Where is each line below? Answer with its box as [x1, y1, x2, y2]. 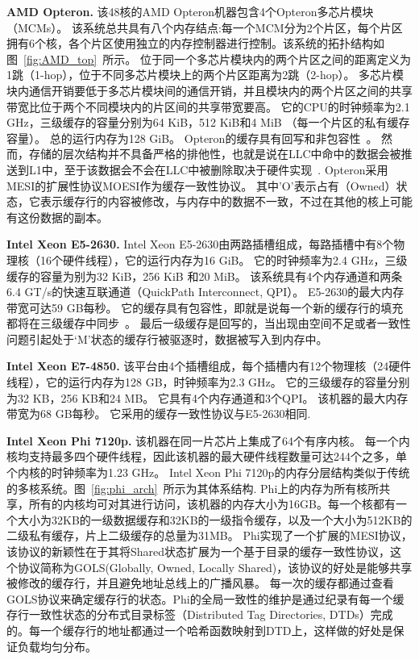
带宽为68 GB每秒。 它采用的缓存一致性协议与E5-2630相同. [6, 405, 311, 422]
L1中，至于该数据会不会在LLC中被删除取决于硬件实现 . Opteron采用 [28, 161, 388, 178]
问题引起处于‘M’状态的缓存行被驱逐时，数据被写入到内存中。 [6, 330, 328, 347]
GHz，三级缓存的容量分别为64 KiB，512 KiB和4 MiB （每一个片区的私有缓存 [6, 114, 410, 131]
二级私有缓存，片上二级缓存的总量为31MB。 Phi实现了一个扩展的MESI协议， [6, 527, 413, 544]
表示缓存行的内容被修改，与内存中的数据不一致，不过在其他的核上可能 [39, 193, 413, 210]
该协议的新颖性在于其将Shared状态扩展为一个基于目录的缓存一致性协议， [6, 543, 391, 559]
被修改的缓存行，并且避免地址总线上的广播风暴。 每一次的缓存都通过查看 [6, 574, 394, 591]
